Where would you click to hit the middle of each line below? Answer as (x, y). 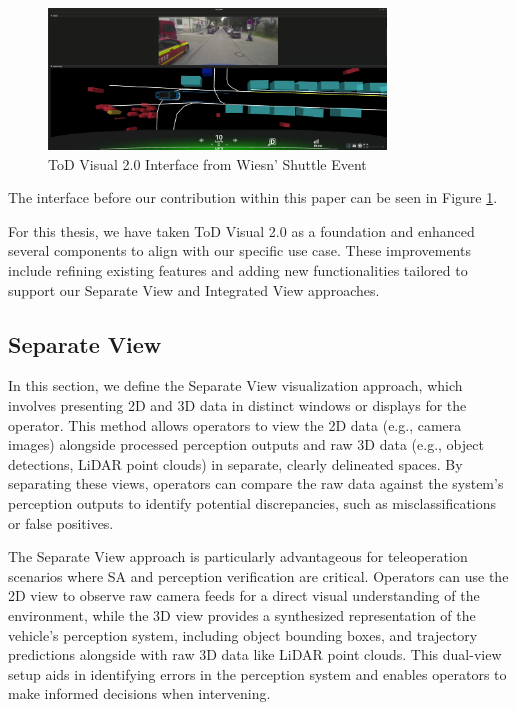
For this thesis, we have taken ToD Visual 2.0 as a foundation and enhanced (241, 230)
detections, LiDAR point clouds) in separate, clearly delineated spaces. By (235, 463)
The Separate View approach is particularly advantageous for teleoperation (238, 556)
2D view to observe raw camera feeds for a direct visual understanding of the (244, 595)
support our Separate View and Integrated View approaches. (194, 289)
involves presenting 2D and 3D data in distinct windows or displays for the (237, 405)
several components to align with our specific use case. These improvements (239, 250)
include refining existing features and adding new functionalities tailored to (238, 270)
